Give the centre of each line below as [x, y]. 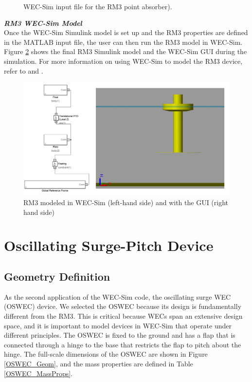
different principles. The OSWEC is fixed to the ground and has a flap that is [120, 335]
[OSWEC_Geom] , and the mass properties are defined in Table [99, 363]
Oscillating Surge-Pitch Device [109, 245]
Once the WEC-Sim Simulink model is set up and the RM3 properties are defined [126, 32]
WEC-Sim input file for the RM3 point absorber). [98, 6]
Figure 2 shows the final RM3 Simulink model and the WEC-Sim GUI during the [126, 51]
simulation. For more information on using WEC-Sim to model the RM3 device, [123, 61]
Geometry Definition [57, 276]
